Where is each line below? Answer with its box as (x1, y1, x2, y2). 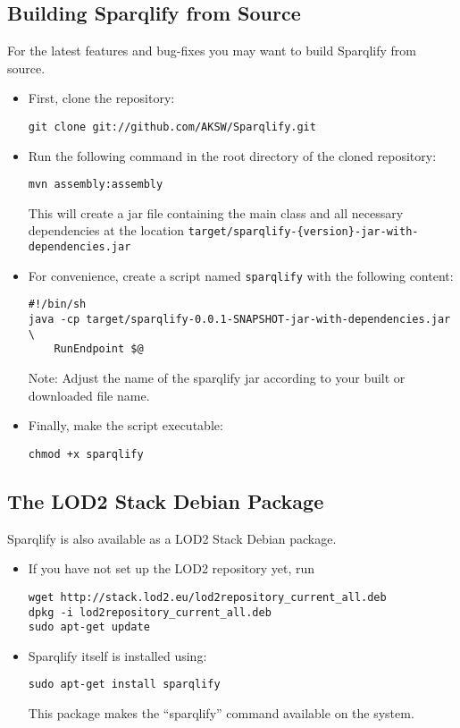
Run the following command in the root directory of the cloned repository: (28, 146, 437, 165)
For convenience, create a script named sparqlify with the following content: (28, 266, 454, 284)
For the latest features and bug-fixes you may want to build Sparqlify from (7, 41, 416, 60)
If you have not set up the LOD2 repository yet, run (28, 559, 315, 578)
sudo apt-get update (28, 621, 150, 634)
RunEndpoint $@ (54, 343, 144, 356)
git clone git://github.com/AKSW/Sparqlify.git (28, 120, 316, 133)
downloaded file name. (28, 385, 150, 404)
